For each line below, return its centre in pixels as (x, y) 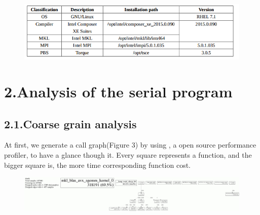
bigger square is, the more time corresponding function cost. (98, 165)
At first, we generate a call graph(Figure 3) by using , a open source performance (130, 145)
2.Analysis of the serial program (118, 91)
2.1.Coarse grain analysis (70, 123)
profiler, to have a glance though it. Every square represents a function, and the (128, 154)
